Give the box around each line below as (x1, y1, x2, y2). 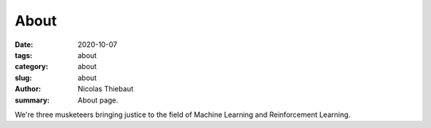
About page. (77, 95, 119, 105)
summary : (14, 95, 50, 105)
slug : (14, 72, 32, 83)
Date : (14, 40, 34, 49)
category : (14, 62, 49, 72)
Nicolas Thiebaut (77, 84, 134, 94)
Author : (14, 84, 42, 94)
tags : (14, 50, 33, 60)
